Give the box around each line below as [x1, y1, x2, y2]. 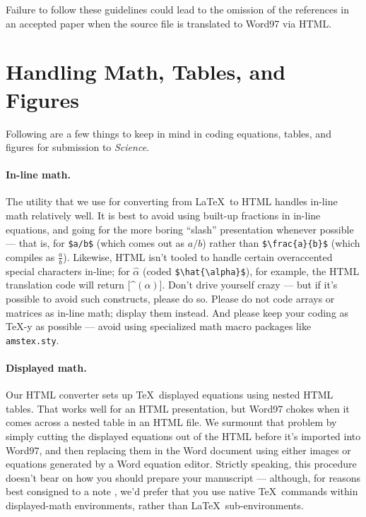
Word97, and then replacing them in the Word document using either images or [6, 442, 351, 457]
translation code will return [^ [6, 277, 136, 292]
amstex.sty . [6, 332, 59, 347]
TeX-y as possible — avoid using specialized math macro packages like [6, 319, 312, 334]
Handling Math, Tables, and [6, 57, 286, 86]
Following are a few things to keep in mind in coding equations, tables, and [6, 126, 331, 140]
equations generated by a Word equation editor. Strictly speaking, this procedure [6, 456, 357, 471]
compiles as [6, 249, 55, 264]
